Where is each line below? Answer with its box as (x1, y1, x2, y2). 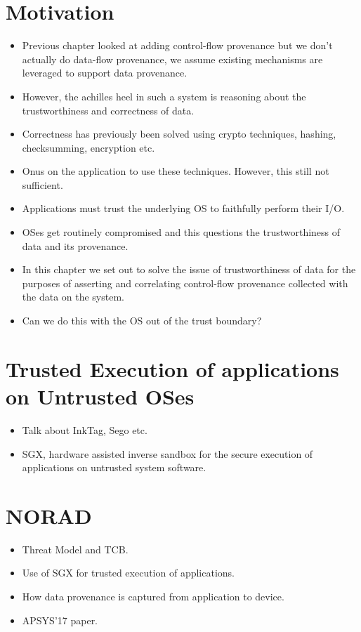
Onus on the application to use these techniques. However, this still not (22, 164, 329, 178)
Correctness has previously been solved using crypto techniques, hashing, (22, 126, 336, 141)
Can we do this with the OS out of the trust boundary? (22, 313, 262, 328)
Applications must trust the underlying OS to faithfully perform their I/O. (22, 201, 345, 216)
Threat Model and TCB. (22, 541, 129, 556)
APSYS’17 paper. (22, 612, 98, 627)
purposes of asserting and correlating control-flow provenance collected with (22, 275, 348, 290)
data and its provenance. (22, 238, 129, 253)
